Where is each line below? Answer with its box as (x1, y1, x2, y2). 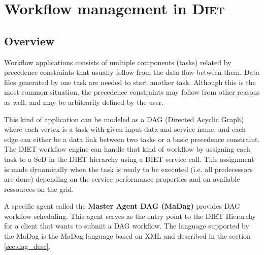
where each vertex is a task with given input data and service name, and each (4, 124, 246, 134)
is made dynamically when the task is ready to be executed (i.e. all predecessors (4, 163, 253, 174)
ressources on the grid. (4, 183, 74, 194)
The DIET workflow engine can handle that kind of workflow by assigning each (4, 144, 250, 154)
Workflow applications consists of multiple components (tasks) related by (4, 56, 232, 67)
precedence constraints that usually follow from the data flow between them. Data (4, 67, 259, 77)
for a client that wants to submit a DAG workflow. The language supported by (4, 220, 249, 231)
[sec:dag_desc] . (4, 240, 51, 251)
